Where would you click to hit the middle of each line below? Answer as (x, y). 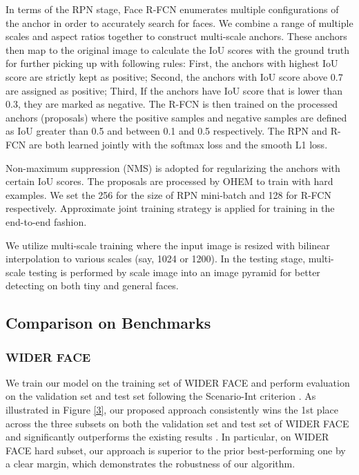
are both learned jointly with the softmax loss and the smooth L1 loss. (178, 144)
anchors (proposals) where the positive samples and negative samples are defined (176, 117)
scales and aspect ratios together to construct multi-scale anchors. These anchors (176, 36)
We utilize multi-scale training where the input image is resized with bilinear (168, 245)
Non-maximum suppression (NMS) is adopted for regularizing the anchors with (173, 167)
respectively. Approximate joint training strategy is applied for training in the (170, 208)
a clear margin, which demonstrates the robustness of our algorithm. (151, 464)
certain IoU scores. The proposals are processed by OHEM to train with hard (169, 181)
